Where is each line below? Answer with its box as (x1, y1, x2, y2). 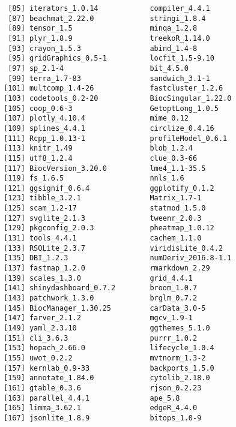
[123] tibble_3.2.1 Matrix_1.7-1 (4, 194, 202, 203)
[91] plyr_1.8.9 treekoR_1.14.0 (8, 34, 210, 43)
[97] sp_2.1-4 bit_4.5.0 (8, 64, 189, 73)
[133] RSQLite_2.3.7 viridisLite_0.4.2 (4, 243, 223, 252)
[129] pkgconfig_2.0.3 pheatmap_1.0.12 (4, 224, 214, 233)
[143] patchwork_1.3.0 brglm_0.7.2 (4, 294, 198, 303)
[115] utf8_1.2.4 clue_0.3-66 (4, 154, 198, 163)
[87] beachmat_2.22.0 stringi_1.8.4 (8, 14, 206, 23)
